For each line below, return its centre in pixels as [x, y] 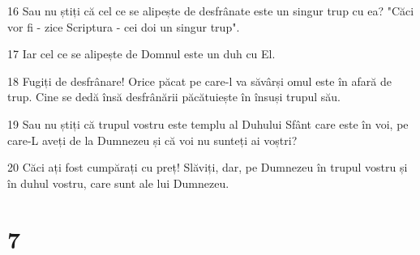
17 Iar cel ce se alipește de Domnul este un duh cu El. [141, 54]
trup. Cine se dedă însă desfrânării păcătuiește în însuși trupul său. [174, 97]
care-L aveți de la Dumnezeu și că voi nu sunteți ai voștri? [152, 140]
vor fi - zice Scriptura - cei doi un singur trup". [124, 26]
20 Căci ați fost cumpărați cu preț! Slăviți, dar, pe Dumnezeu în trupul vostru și [208, 167]
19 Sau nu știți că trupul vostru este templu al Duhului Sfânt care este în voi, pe [208, 123]
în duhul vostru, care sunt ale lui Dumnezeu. [118, 183]
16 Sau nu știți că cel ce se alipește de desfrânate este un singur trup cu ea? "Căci [211, 11]
